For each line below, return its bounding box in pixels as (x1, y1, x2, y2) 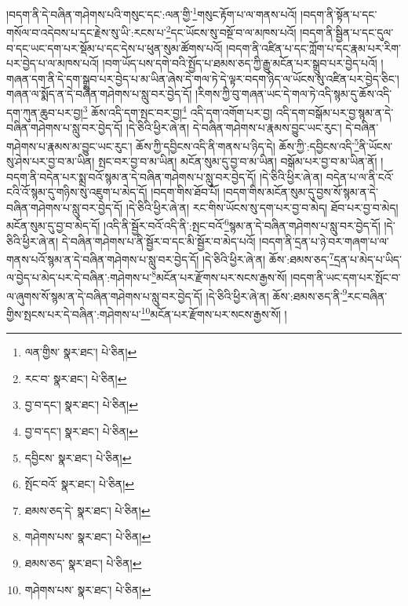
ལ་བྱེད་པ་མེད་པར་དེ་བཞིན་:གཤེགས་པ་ (6, 269, 152, 286)
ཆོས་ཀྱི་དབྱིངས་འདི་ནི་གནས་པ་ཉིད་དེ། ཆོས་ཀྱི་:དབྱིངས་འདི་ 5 (136, 135, 359, 154)
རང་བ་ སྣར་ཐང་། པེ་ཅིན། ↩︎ (24, 370, 127, 386)
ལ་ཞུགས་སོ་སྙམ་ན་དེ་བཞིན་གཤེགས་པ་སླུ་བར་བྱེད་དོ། (6, 287, 202, 304)
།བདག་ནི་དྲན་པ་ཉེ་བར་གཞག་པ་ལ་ (259, 232, 389, 249)
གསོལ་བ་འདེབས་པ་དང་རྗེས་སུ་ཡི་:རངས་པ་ (6, 24, 166, 40)
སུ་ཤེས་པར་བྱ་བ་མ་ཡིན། (6, 152, 95, 169)
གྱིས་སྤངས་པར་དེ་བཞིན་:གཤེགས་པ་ (6, 305, 141, 322)
